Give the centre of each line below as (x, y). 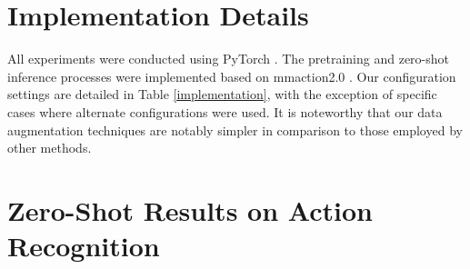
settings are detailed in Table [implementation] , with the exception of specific (222, 94)
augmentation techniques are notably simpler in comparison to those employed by (235, 130)
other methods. (50, 148)
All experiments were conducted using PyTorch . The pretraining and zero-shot (229, 59)
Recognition (84, 246)
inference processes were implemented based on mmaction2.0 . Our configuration (232, 76)
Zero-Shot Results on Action (190, 209)
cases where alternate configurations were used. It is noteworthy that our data (225, 111)
